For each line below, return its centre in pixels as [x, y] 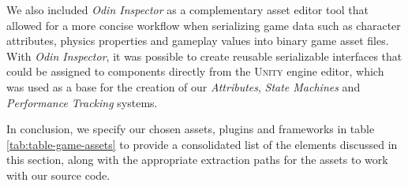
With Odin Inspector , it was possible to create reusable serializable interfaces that [204, 56]
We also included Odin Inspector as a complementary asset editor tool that [188, 9]
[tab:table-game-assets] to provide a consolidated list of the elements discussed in [202, 144]
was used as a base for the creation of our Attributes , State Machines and [183, 86]
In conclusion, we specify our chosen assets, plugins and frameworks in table [191, 129]
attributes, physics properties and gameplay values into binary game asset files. [198, 41]
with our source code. [58, 175]
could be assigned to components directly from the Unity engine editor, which [195, 71]
